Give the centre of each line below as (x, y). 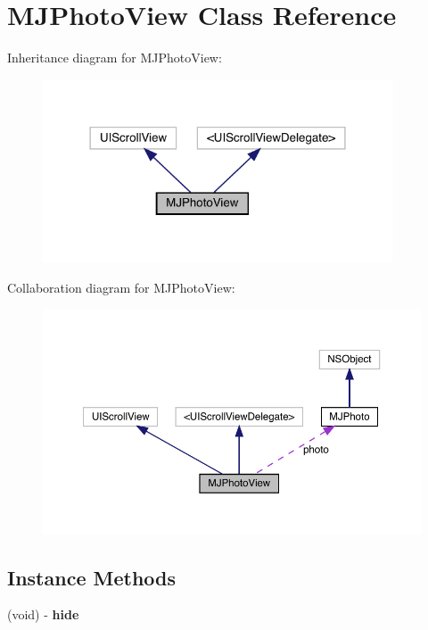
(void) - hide (43, 614)
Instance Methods (91, 577)
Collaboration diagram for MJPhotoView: (121, 287)
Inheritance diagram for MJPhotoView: (115, 58)
